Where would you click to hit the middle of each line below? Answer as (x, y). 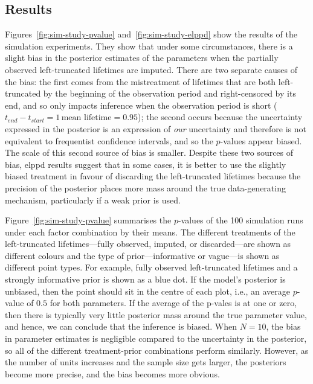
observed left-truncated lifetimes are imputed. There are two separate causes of (151, 69)
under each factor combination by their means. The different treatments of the (150, 232)
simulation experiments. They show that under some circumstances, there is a (149, 46)
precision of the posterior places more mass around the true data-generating (145, 187)
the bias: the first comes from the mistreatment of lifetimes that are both (140, 81)
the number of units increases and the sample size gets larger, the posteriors (146, 362)
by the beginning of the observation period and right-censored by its (169, 93)
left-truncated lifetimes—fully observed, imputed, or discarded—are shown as (148, 244)
